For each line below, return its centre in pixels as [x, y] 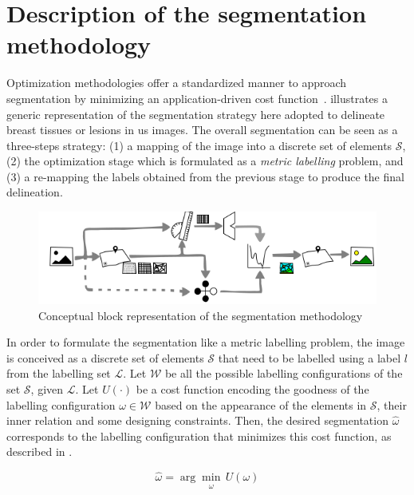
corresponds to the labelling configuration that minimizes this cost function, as [199, 436]
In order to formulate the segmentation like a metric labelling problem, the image [206, 342]
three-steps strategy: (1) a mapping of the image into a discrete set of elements [199, 145]
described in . [39, 451]
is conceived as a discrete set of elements [105, 357]
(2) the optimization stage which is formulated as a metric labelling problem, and [205, 161]
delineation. [35, 192]
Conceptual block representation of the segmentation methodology [201, 315]
